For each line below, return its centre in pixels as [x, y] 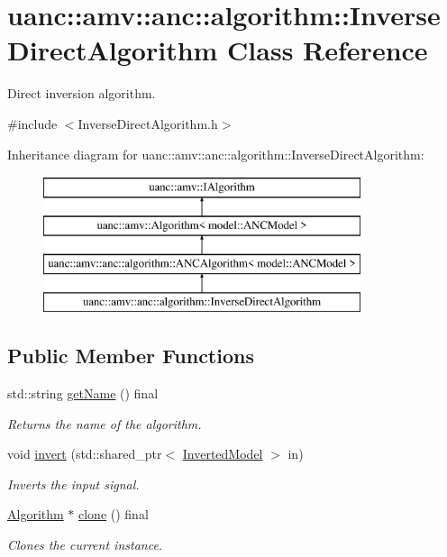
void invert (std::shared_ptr [85, 454]
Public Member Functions [131, 356]
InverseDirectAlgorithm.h [148, 123]
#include [32, 123]
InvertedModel [223, 454]
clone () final [114, 514]
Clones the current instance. [85, 545]
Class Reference [328, 50]
